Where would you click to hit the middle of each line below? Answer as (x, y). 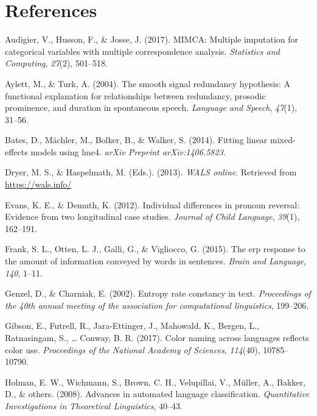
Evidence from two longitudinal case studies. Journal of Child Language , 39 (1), (152, 217)
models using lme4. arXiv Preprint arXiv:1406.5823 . (128, 151)
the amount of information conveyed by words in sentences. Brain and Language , (155, 261)
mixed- (283, 140)
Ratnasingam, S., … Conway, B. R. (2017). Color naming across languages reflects (157, 337)
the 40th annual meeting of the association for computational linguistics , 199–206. (157, 305)
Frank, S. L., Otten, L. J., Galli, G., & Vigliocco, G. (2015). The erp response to (155, 249)
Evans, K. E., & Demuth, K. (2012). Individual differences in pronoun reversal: (152, 204)
